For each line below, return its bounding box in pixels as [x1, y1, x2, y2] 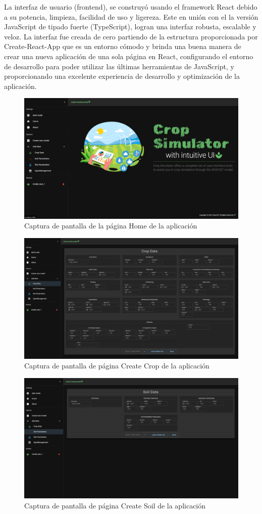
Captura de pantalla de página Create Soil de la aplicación [24, 500, 206, 510]
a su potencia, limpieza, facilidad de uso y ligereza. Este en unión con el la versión [4, 11, 258, 22]
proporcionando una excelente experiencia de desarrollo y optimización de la [4, 71, 240, 81]
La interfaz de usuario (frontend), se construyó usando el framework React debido [4, 2, 257, 12]
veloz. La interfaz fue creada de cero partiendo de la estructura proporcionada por [4, 31, 258, 41]
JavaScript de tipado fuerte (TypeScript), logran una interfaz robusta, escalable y [4, 21, 256, 32]
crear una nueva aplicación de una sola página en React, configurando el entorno [4, 51, 253, 61]
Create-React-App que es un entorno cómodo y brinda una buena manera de [4, 41, 241, 52]
